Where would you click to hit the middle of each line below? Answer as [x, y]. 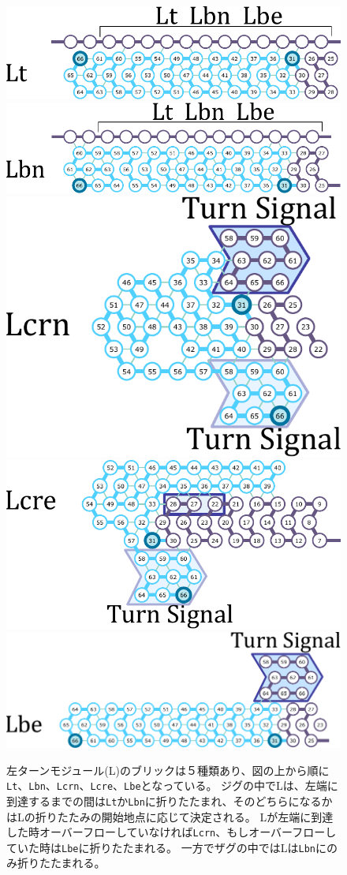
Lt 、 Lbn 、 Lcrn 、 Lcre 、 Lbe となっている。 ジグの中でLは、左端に [172, 785]
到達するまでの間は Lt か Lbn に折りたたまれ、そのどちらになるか [170, 800]
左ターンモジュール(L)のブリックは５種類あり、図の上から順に [168, 770]
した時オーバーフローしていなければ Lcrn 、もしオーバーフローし [172, 832]
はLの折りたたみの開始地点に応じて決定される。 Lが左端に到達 [170, 816]
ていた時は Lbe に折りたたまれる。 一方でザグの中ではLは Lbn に [166, 847]
